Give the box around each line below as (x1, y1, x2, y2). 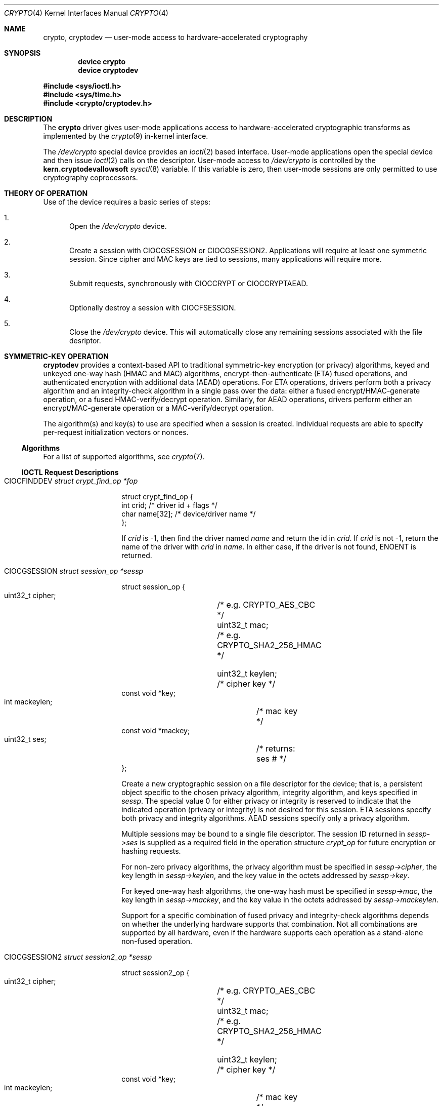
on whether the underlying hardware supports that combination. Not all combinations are (121, 920, 418, 928)
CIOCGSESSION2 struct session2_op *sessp (4, 953, 152, 961)
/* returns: (256, 743, 295, 754)
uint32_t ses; (4, 735, 47, 743)
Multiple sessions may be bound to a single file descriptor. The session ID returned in (121, 829, 406, 838)
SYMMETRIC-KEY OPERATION (4, 352, 109, 361)
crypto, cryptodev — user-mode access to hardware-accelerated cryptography (43, 33, 308, 42)
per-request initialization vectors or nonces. (43, 428, 189, 437)
